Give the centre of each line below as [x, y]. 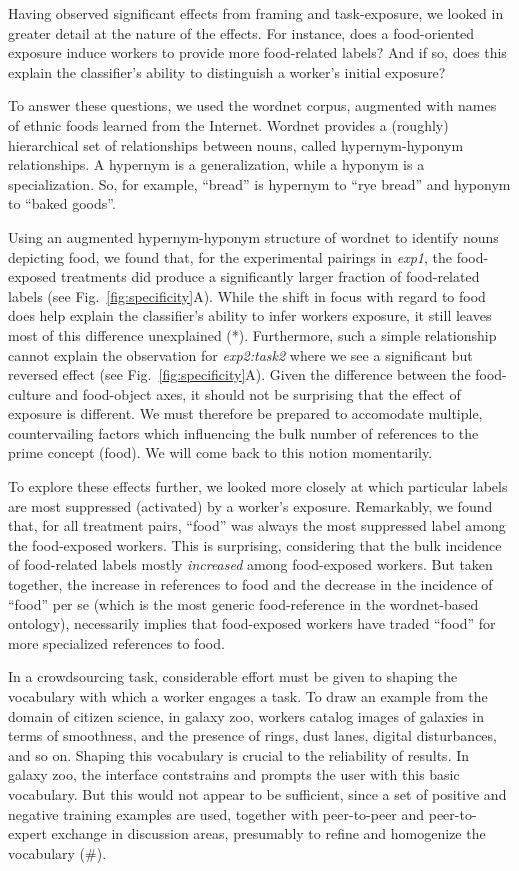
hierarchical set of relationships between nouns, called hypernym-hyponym [236, 144]
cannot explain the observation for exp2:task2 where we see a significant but [240, 354]
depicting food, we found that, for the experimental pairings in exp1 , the [230, 256]
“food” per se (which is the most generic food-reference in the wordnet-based [243, 603]
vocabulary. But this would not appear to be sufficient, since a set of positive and [257, 793]
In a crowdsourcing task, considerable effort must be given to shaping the [233, 676]
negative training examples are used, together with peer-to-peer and [216, 813]
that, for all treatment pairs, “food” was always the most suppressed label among [257, 525]
